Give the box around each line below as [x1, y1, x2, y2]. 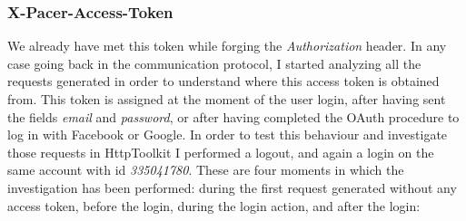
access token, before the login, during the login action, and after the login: [7, 196, 421, 215]
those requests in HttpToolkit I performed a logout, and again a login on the [7, 142, 434, 161]
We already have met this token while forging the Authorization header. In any [7, 36, 447, 55]
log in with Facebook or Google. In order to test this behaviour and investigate [7, 125, 448, 144]
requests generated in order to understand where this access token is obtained [7, 72, 440, 91]
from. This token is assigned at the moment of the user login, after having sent [7, 90, 446, 108]
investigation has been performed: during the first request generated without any [7, 178, 457, 197]
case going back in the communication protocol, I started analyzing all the [7, 53, 421, 72]
